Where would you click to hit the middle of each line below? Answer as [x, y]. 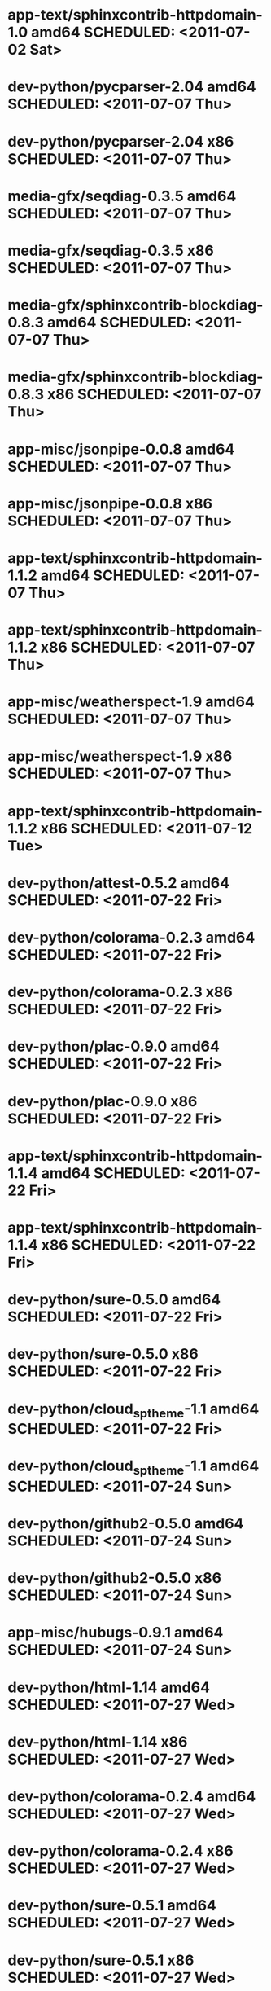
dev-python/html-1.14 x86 [98, 1742]
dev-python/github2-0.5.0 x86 [114, 1578]
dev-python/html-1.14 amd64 [109, 1687]
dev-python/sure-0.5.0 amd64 [114, 1300]
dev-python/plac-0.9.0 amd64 [114, 1046]
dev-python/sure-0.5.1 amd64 [112, 1906]
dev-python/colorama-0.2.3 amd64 [131, 938]
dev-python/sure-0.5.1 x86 [101, 1960]
